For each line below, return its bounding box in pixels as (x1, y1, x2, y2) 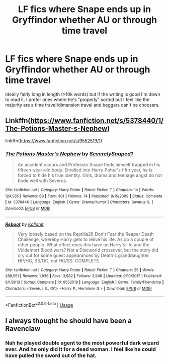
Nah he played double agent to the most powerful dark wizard (5, 339, 159, 346)
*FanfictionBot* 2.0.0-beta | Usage (5, 301, 73, 308)
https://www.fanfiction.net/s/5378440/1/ (30, 117, 164, 125)
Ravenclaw (5, 324, 41, 333)
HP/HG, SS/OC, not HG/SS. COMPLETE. (17, 257, 101, 263)
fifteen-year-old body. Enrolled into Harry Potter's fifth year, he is (17, 167, 153, 173)
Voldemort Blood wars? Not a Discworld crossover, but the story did (17, 247, 158, 253)
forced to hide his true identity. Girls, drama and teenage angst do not (17, 172, 162, 178)
